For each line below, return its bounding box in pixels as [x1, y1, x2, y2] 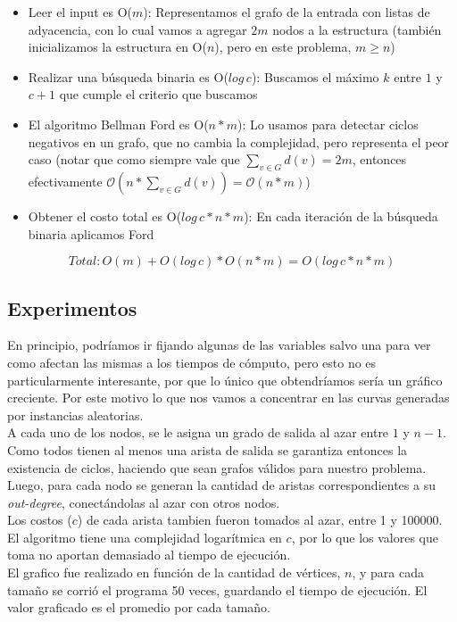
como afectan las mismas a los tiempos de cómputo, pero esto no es [7, 352, 377, 371]
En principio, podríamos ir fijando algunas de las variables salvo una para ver [7, 336, 431, 354]
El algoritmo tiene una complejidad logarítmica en [7, 527, 282, 546]
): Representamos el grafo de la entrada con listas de [143, 3, 430, 21]
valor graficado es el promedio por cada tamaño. [7, 598, 271, 617]
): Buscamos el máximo [251, 67, 379, 86]
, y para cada [352, 563, 424, 582]
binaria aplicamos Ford [28, 224, 154, 243]
